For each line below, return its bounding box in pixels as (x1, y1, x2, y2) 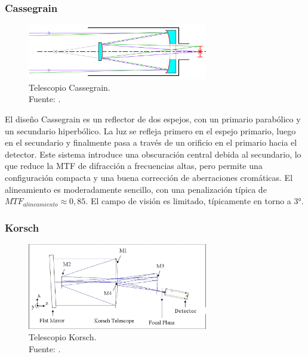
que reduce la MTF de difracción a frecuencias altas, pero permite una (5, 159, 263, 172)
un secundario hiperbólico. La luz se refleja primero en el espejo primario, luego (5, 124, 296, 137)
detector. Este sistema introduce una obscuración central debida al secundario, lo (5, 147, 301, 160)
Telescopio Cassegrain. (29, 81, 110, 93)
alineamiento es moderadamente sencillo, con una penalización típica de (5, 183, 267, 195)
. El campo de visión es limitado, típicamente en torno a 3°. (85, 195, 304, 207)
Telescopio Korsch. (29, 331, 97, 343)
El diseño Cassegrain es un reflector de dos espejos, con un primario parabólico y (5, 113, 301, 125)
